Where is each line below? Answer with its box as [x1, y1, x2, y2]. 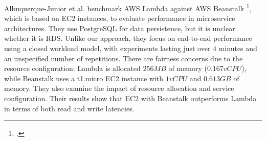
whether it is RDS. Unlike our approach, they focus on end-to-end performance [4, 33, 252, 43]
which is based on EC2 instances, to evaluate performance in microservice [4, 13, 235, 24]
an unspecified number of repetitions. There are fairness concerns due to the [4, 53, 243, 63]
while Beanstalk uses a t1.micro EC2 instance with [4, 73, 164, 83]
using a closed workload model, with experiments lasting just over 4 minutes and [4, 43, 257, 54]
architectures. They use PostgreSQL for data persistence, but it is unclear [4, 22, 235, 33]
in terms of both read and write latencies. [4, 103, 135, 113]
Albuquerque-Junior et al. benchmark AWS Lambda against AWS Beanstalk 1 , [4, 2, 252, 13]
